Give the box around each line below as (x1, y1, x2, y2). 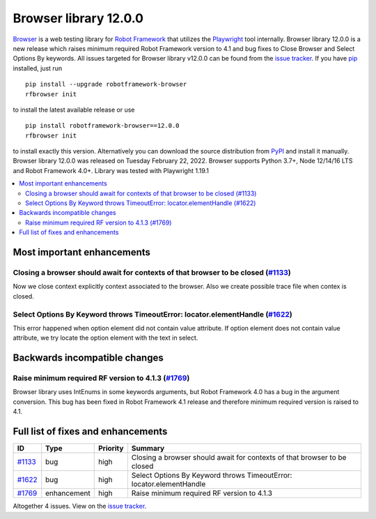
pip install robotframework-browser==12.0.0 (25, 122, 180, 130)
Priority (97, 444, 124, 453)
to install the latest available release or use (13, 105, 135, 114)
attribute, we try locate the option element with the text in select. (13, 333, 198, 342)
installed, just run (13, 63, 63, 73)
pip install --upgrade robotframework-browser (25, 80, 187, 89)
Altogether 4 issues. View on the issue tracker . (13, 502, 147, 511)
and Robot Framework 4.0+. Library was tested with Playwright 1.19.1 (13, 166, 209, 174)
